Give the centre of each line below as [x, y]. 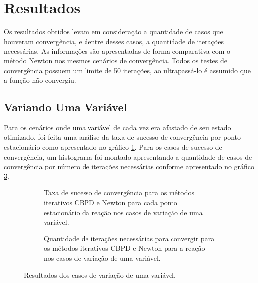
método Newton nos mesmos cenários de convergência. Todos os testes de [116, 60]
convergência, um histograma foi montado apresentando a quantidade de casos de [128, 156]
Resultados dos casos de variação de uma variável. [100, 274]
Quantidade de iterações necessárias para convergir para [129, 238]
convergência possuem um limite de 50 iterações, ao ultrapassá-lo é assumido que [128, 70]
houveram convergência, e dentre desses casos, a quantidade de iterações [114, 41]
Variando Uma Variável [66, 107]
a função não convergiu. [40, 80]
